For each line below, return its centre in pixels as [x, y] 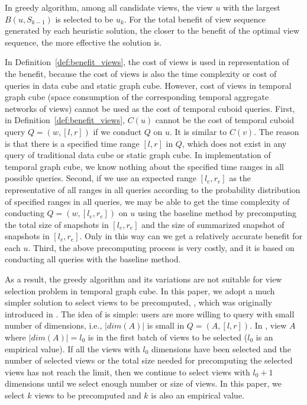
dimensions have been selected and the [221, 348]
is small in [166, 325]
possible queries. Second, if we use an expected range [101, 178]
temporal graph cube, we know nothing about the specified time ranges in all [145, 166]
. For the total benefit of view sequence [195, 19]
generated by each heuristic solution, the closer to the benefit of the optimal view [152, 30]
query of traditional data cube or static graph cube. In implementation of [138, 155]
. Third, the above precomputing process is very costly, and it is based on [161, 247]
